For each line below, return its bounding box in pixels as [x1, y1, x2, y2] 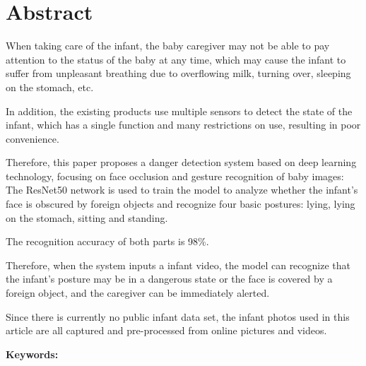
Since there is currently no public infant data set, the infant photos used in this [6, 309, 350, 324]
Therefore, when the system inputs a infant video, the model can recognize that [6, 257, 350, 272]
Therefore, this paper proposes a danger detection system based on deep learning [6, 155, 357, 170]
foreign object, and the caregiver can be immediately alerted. [6, 285, 270, 300]
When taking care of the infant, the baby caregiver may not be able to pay [6, 38, 330, 53]
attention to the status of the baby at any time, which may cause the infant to [6, 52, 346, 66]
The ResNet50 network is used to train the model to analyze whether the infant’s [6, 182, 358, 197]
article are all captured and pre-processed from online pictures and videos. [6, 323, 327, 338]
